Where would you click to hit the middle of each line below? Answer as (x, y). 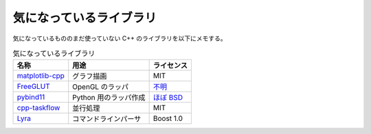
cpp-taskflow (38, 108)
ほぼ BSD (168, 98)
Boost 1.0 (168, 118)
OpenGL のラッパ (100, 87)
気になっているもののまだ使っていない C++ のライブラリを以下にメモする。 (120, 38)
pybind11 (31, 97)
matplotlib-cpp (41, 76)
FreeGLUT (34, 87)
